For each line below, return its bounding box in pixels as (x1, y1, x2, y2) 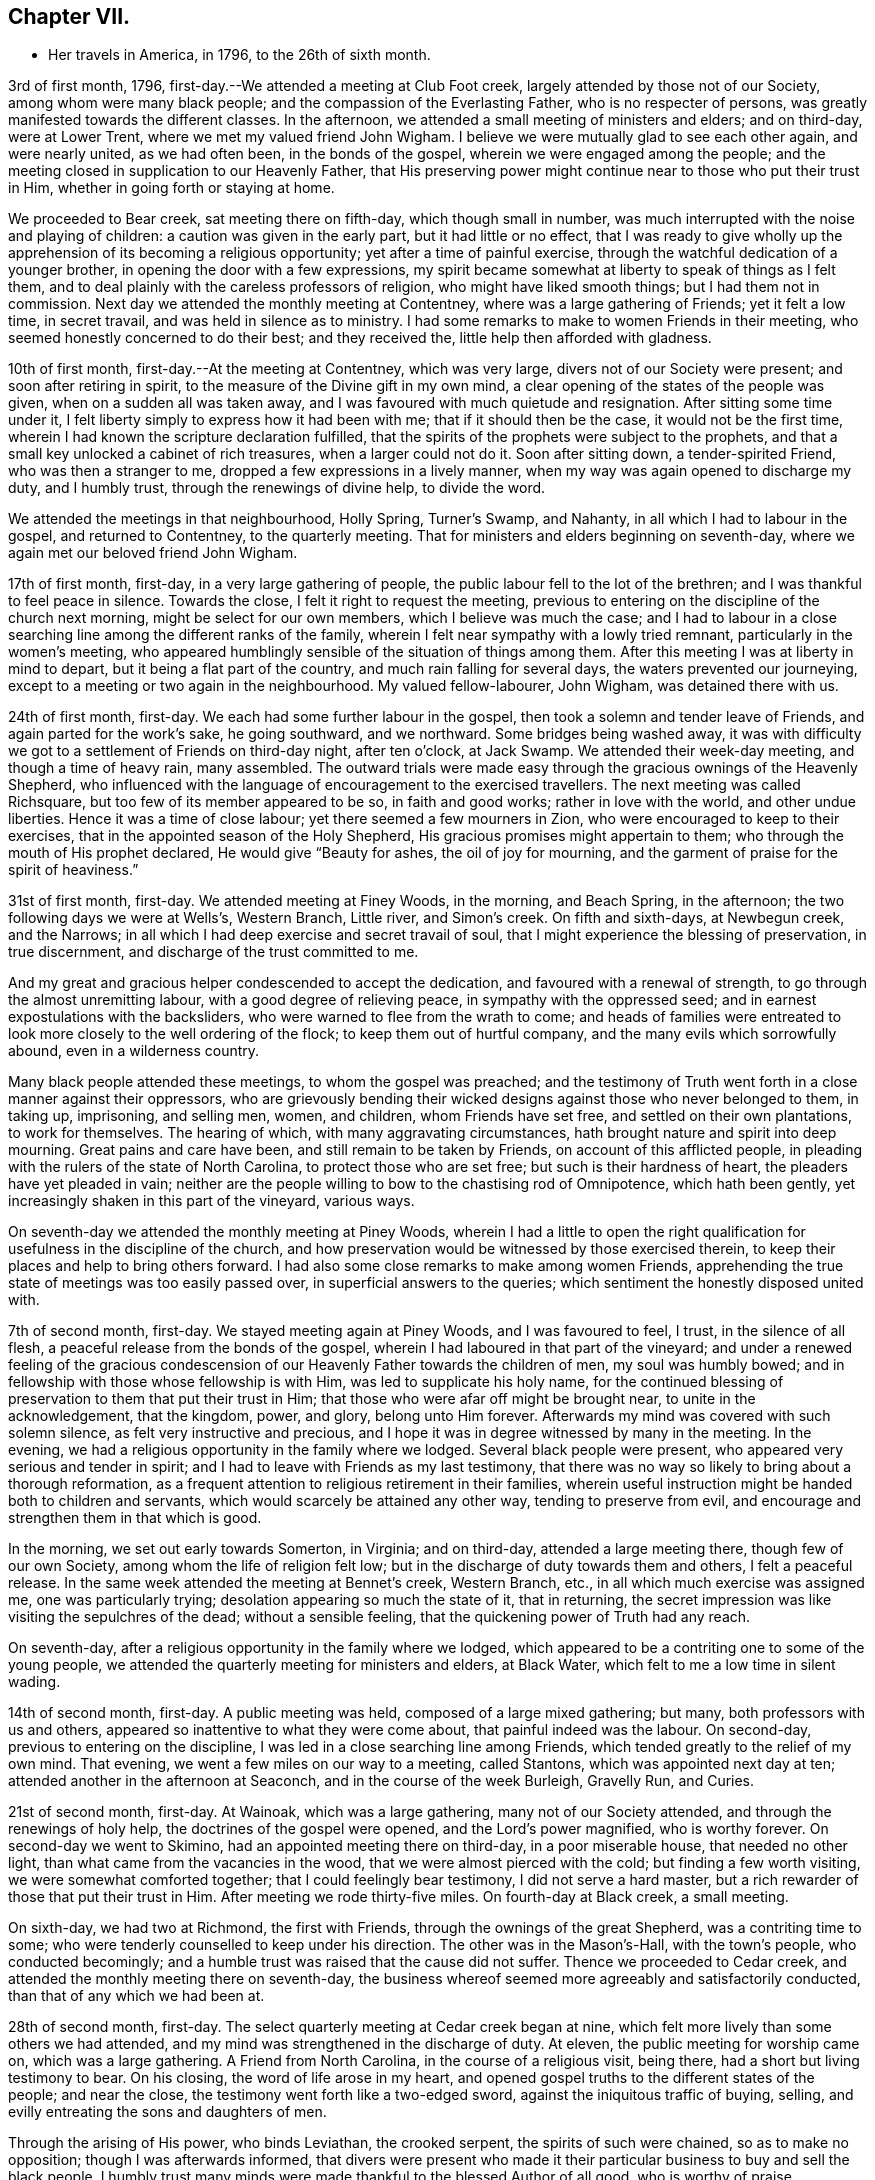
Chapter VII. (8, 4, 131, 29)
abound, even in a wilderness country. (8, 1042, 260, 1060)
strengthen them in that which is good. (8, 1509, 262, 1527)
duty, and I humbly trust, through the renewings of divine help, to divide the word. (8, 479, 546, 497)
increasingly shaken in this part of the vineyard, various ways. (8, 1192, 415, 1210)
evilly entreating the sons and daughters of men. (8, 2103, 327, 2121)
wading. (8, 1673, 61, 1691)
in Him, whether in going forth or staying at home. (8, 179, 335, 197)
